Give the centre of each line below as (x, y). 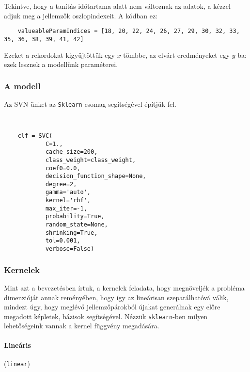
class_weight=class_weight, (91, 160)
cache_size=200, (71, 152)
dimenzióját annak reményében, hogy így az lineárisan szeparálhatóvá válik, (116, 297)
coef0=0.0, (63, 168)
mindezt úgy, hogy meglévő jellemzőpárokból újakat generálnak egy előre (112, 307)
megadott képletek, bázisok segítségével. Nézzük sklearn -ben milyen (106, 316)
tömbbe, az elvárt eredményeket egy (177, 55)
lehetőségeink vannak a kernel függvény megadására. (82, 326)
